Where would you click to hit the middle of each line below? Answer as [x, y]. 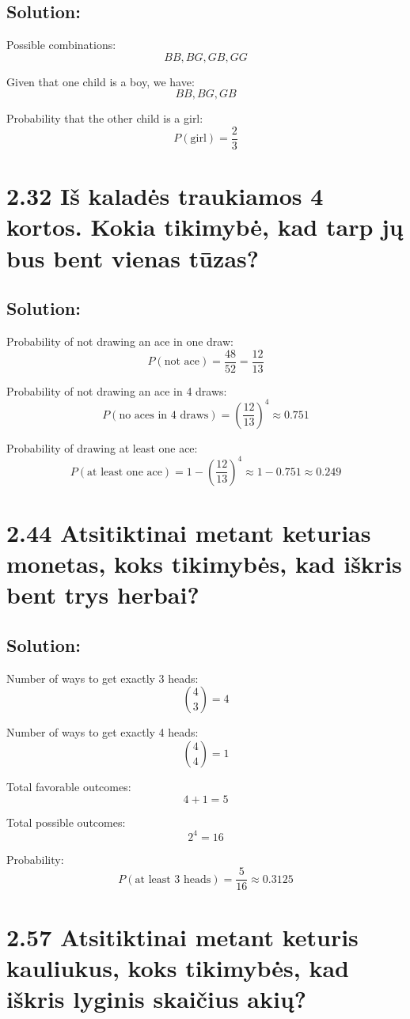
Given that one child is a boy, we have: [101, 81]
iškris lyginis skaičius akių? [157, 998]
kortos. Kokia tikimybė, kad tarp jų [205, 227]
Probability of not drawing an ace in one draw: [120, 341]
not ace [182, 362]
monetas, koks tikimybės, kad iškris [204, 564]
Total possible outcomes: [66, 822]
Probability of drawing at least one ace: [102, 447]
